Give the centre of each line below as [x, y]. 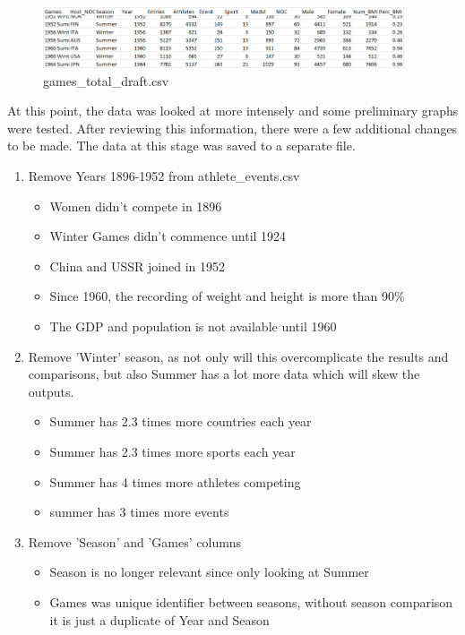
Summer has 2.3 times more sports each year [172, 451]
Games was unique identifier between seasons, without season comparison [251, 601]
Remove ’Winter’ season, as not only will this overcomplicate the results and [238, 356]
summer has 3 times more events [139, 512]
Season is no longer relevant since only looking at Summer [209, 572]
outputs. [51, 391]
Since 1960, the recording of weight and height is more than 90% [227, 296]
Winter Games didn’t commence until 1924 [168, 236]
